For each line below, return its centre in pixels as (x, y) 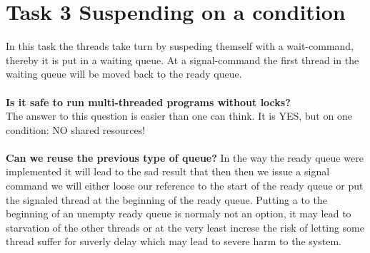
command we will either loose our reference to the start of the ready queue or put (185, 186)
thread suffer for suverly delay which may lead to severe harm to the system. (174, 241)
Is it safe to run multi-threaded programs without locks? (148, 102)
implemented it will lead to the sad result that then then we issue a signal (168, 171)
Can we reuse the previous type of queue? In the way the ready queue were (185, 157)
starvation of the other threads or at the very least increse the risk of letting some (185, 227)
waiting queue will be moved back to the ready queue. (124, 74)
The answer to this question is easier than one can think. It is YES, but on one (179, 116)
